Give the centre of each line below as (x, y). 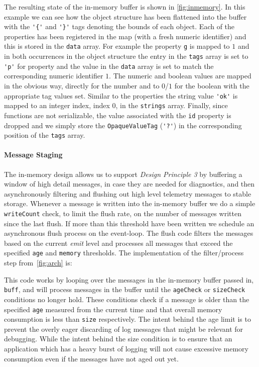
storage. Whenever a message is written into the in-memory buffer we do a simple (130, 203)
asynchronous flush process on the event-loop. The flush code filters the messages (129, 233)
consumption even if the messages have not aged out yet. (91, 358)
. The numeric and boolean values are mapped (180, 76)
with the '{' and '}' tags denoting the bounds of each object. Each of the (119, 26)
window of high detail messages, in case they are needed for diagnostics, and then (129, 184)
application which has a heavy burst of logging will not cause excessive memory (126, 349)
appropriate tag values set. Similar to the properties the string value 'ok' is (121, 95)
